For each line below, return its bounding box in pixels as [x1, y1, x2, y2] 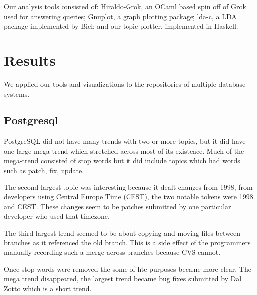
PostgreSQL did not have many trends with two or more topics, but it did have [4, 136, 246, 146]
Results [4, 50, 56, 70]
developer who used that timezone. [4, 211, 110, 221]
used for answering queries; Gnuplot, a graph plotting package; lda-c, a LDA [4, 11, 237, 21]
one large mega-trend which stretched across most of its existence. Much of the [4, 145, 244, 156]
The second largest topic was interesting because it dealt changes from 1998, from [4, 181, 253, 192]
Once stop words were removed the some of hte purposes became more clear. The [4, 263, 251, 274]
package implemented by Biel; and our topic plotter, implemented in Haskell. [4, 21, 238, 31]
